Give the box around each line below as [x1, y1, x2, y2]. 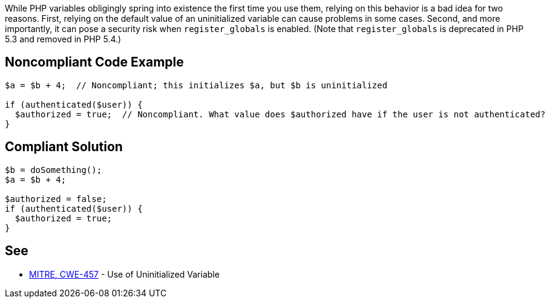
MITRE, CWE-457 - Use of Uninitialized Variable [29, 269, 220, 279]
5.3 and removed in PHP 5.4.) [5, 34, 122, 44]
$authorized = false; [5, 194, 107, 204]
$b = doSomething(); [5, 165, 102, 175]
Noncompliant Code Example [5, 54, 184, 70]
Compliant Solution [5, 139, 123, 155]
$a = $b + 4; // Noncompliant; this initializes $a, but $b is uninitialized [5, 80, 388, 90]
